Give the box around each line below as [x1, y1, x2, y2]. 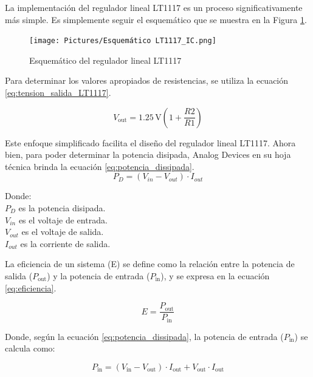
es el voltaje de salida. [21, 225, 104, 238]
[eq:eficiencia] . [5, 281, 57, 294]
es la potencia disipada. [18, 202, 106, 214]
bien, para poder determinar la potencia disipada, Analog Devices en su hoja [5, 148, 291, 161]
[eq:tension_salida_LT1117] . [5, 86, 111, 99]
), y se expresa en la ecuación [160, 269, 270, 282]
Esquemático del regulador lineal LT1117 [29, 53, 182, 66]
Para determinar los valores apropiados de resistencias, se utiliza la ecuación [5, 74, 289, 87]
